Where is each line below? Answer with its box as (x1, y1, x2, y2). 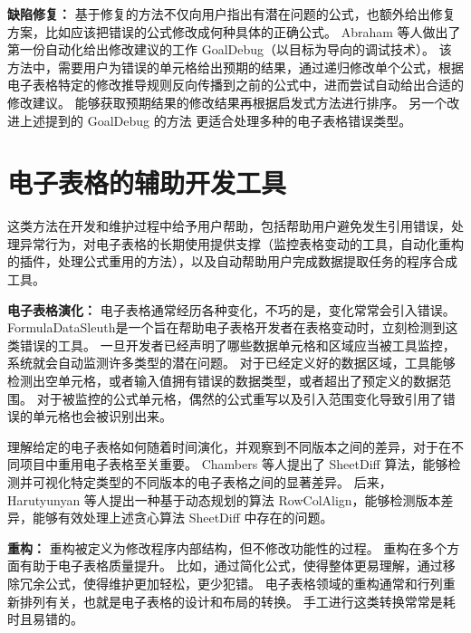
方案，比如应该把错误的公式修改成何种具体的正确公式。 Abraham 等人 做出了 (7, 22, 461, 41)
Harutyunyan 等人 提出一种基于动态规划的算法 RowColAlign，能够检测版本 (7, 490, 441, 509)
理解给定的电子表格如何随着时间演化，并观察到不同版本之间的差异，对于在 (7, 436, 451, 456)
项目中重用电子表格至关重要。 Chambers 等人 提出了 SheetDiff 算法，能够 (19, 455, 448, 474)
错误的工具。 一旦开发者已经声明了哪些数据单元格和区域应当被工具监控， (19, 335, 456, 354)
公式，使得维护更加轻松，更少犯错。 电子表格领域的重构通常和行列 (44, 573, 443, 592)
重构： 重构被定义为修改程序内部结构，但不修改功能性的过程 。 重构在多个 (7, 538, 447, 557)
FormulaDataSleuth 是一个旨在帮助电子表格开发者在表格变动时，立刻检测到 (7, 318, 446, 337)
